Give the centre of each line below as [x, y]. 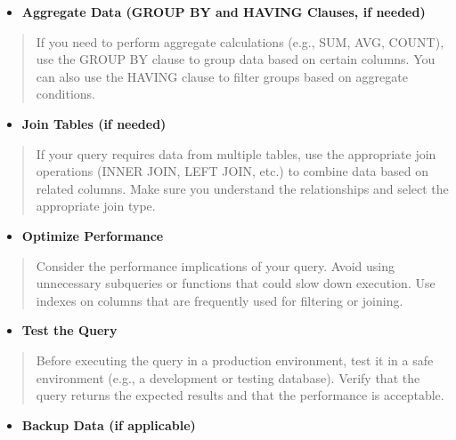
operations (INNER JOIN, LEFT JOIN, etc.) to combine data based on [232, 171]
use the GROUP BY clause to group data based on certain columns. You [236, 59]
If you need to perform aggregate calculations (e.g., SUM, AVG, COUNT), [240, 41]
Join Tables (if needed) [94, 123]
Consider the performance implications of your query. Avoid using [215, 265]
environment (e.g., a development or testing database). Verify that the [228, 377]
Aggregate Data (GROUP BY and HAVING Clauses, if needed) [224, 12]
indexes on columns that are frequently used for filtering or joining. [220, 300]
